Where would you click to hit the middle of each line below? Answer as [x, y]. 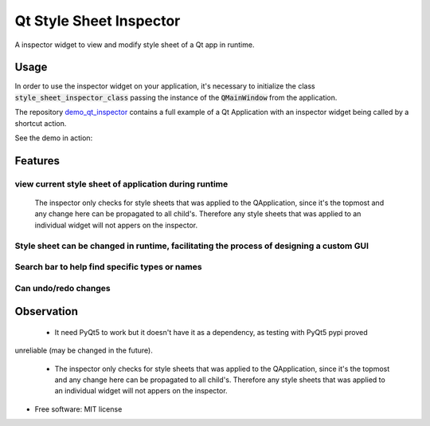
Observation [47, 312]
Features [37, 161]
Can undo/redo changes [63, 288]
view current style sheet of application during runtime [121, 183]
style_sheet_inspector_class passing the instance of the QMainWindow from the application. [176, 97]
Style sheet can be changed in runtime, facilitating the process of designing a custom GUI [192, 246]
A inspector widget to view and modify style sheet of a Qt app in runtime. [135, 45]
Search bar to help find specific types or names [108, 267]
